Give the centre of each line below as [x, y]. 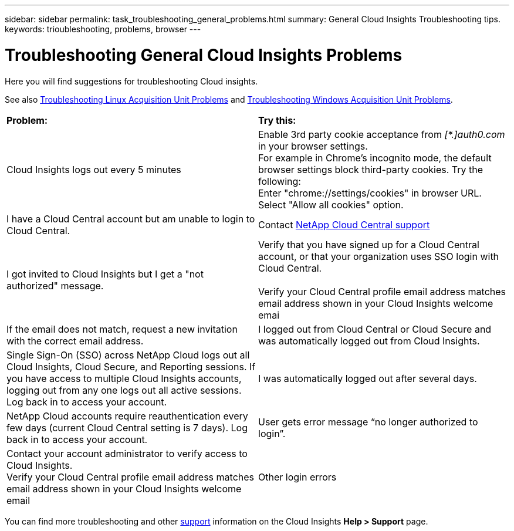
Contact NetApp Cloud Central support [344, 224]
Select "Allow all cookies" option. [331, 204]
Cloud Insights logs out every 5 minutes [94, 169]
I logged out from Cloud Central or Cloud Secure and [375, 329]
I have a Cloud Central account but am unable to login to [131, 219]
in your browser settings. [313, 146]
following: [280, 181]
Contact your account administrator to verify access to [127, 453]
